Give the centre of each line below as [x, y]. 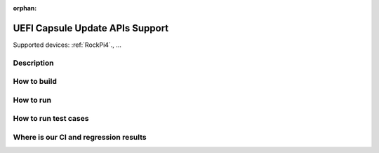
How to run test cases [51, 119]
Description [33, 63]
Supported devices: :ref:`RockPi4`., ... [67, 45]
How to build [35, 82]
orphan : [25, 8]
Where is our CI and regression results [80, 137]
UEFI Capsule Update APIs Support [91, 28]
